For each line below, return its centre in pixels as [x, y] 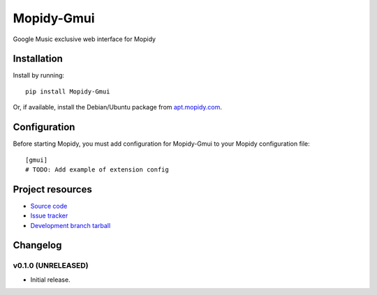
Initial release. [50, 280]
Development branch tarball [71, 225]
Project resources [52, 189]
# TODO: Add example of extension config [97, 169]
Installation [38, 59]
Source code [49, 206]
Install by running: [39, 75]
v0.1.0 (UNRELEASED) [51, 266]
